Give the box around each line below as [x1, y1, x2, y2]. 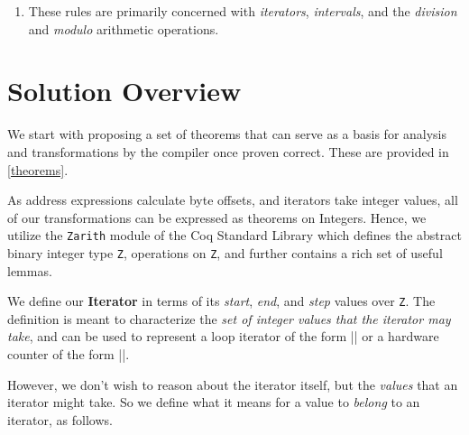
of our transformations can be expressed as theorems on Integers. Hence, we [7, 208, 427, 227]
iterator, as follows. [7, 410, 113, 429]
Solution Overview [7, 72, 242, 109]
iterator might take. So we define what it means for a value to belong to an [7, 393, 420, 412]
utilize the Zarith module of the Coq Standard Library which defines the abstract [7, 226, 462, 245]
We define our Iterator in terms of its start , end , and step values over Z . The [7, 292, 436, 310]
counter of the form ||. [7, 345, 130, 364]
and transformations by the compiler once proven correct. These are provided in [7, 142, 449, 161]
